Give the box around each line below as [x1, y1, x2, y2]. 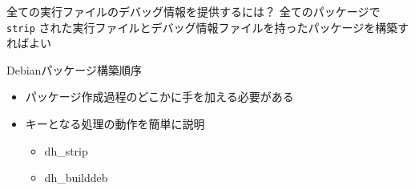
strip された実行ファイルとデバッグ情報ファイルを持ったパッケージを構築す [6, 18, 409, 35]
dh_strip [44, 142, 88, 159]
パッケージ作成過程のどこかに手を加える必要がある [25, 88, 294, 105]
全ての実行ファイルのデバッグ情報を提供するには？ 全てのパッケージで [6, 3, 381, 19]
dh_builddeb [44, 169, 108, 186]
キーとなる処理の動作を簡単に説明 [25, 115, 205, 132]
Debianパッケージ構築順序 [6, 61, 143, 78]
